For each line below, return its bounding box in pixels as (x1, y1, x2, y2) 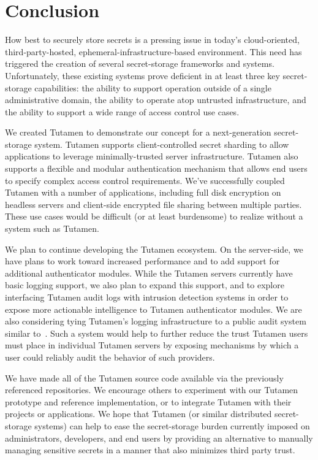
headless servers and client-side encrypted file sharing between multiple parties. (5, 197, 302, 210)
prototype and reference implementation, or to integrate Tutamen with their (5, 395, 292, 408)
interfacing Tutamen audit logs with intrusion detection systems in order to (5, 291, 289, 303)
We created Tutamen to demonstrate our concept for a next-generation (5, 126, 271, 139)
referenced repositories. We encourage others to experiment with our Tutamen (5, 383, 298, 396)
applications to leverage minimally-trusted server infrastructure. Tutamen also (5, 150, 298, 163)
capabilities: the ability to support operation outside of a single (34, 81, 271, 94)
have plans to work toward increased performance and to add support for (5, 255, 280, 267)
